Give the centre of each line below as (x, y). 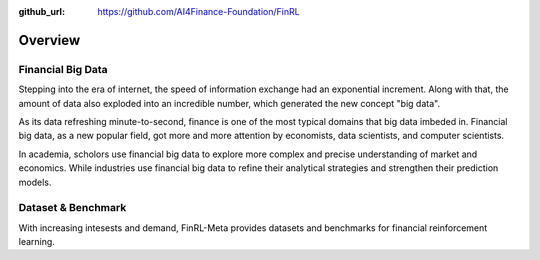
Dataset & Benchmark (72, 208)
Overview (49, 40)
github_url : (41, 11)
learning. (36, 242)
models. (35, 182)
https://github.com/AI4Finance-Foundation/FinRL (198, 11)
